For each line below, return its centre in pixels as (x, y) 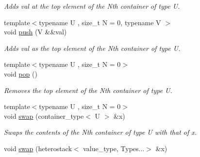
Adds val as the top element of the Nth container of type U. (92, 48)
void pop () (21, 73)
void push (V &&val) (35, 32)
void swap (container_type (44, 116)
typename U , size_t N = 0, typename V (100, 22)
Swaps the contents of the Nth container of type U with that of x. (100, 132)
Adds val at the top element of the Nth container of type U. (92, 6)
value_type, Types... (114, 148)
